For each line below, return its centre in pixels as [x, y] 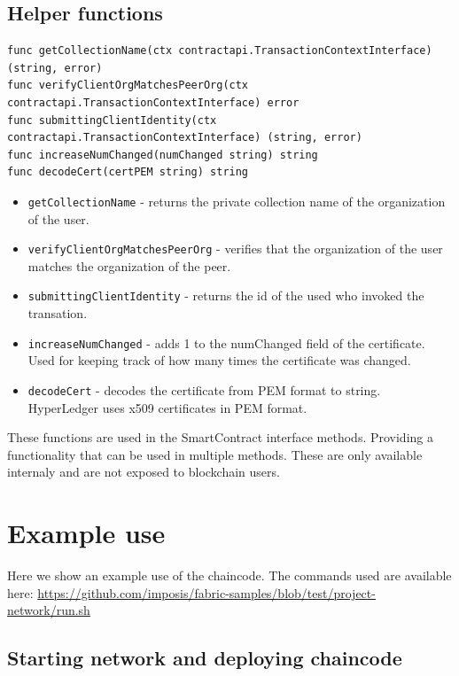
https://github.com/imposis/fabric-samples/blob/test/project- [206, 592]
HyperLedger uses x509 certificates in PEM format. [167, 407]
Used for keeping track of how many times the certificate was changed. [219, 360]
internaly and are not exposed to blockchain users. [144, 472]
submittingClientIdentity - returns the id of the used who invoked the [226, 295]
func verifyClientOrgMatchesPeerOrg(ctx [128, 85]
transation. [58, 313]
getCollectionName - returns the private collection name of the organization [237, 201]
